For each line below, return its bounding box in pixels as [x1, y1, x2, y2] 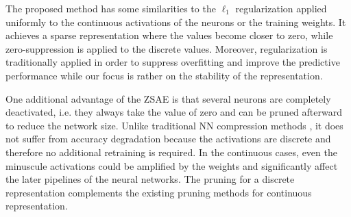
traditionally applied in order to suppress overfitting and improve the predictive [5, 55, 340, 69]
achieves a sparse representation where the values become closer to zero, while [5, 28, 333, 42]
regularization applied [235, 1, 327, 15]
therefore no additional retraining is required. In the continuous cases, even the [5, 144, 337, 159]
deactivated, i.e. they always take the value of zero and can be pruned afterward [5, 105, 342, 119]
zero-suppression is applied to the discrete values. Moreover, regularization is [5, 41, 328, 55]
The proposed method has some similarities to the [5, 1, 216, 15]
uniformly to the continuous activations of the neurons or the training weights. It [5, 14, 346, 29]
